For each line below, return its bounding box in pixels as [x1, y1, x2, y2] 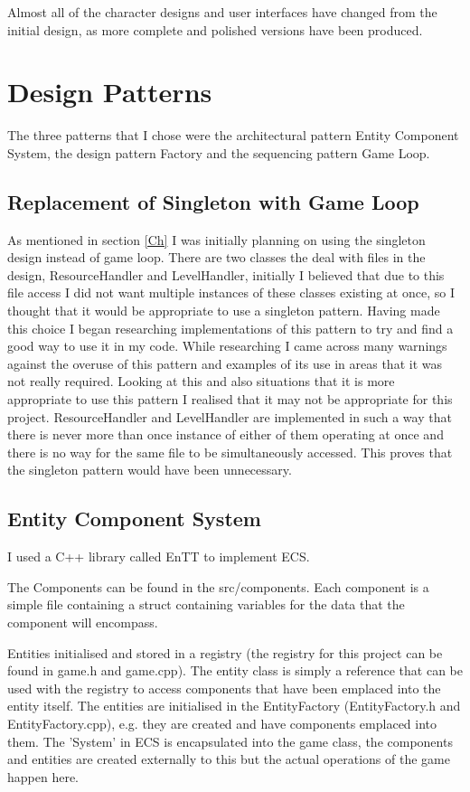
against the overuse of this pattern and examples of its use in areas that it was [7, 354, 442, 372]
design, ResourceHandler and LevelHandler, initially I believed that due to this [7, 265, 445, 284]
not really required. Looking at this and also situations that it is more [7, 372, 395, 391]
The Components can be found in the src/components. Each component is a [7, 577, 429, 596]
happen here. [7, 767, 80, 786]
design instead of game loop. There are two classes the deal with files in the [7, 248, 426, 267]
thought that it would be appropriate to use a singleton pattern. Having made [7, 301, 440, 320]
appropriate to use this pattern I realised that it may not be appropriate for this [7, 390, 453, 409]
